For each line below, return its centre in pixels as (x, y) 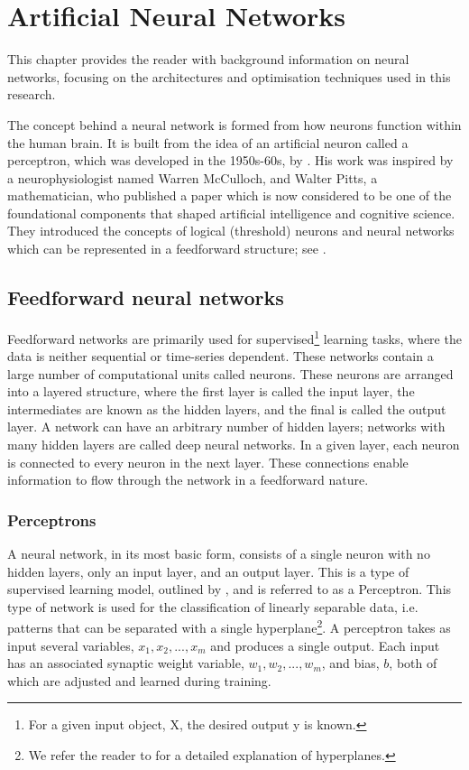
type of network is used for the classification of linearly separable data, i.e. (213, 606)
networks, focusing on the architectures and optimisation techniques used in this (229, 76)
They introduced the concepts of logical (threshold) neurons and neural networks (231, 231)
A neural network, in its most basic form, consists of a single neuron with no (219, 554)
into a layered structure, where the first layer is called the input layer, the (211, 391)
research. (32, 94)
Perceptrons (52, 520)
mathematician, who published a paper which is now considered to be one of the (230, 195)
